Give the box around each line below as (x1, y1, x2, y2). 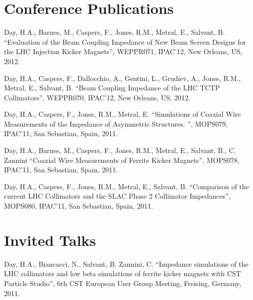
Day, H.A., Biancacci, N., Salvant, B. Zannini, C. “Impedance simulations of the (4, 258, 249, 269)
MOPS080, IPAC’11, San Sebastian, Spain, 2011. (4, 201, 153, 211)
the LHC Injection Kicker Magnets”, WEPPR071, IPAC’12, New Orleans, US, (4, 46, 243, 57)
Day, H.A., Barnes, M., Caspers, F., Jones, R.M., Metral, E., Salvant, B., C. (4, 145, 236, 155)
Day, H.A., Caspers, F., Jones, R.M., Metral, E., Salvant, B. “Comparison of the (4, 181, 249, 191)
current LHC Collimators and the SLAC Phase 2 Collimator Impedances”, (4, 191, 231, 201)
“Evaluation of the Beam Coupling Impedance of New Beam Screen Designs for (4, 36, 246, 47)
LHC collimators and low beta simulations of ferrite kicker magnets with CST (4, 268, 241, 279)
